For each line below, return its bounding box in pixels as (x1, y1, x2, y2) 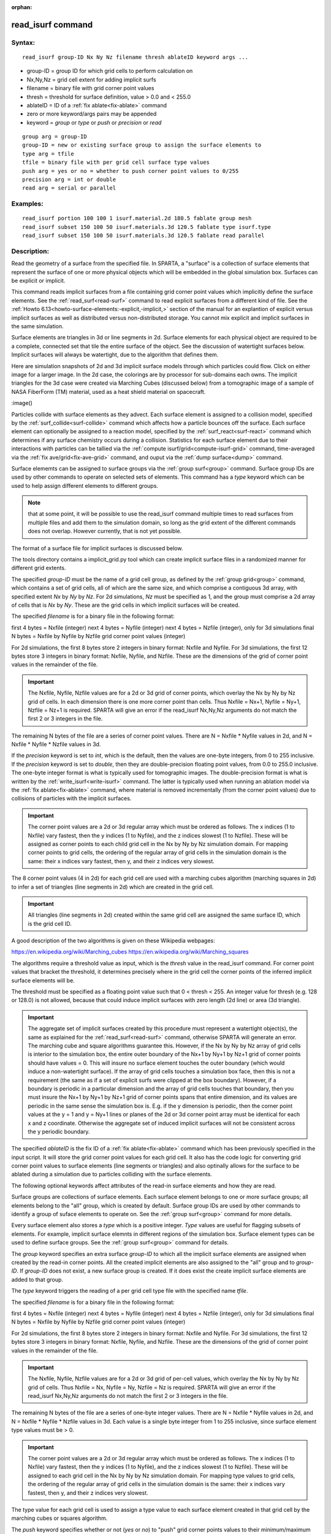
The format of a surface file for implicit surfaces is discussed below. (11, 544, 183, 552)
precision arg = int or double (22, 176, 116, 183)
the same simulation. (11, 323, 64, 330)
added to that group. (11, 1276, 64, 1283)
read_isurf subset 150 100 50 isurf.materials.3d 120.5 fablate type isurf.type (22, 223, 272, 230)
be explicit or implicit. (11, 277, 66, 285)
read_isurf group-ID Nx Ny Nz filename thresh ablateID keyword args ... (22, 53, 249, 61)
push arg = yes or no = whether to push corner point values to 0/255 (22, 168, 239, 174)
